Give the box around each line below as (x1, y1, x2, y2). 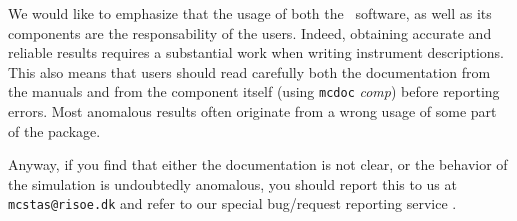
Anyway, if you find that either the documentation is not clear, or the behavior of (8, 154, 508, 175)
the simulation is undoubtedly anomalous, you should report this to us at (8, 173, 457, 194)
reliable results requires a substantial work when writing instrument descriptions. (8, 42, 505, 63)
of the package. (8, 120, 101, 141)
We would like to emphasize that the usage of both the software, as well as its (8, 3, 492, 23)
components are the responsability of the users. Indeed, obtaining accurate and (8, 22, 492, 43)
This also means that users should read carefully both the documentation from (8, 61, 491, 82)
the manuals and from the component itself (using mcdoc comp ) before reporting (8, 81, 500, 102)
